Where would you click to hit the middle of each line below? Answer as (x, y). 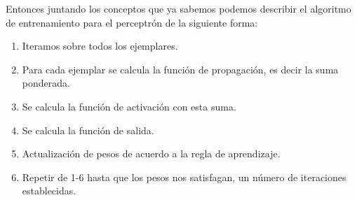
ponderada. (46, 83)
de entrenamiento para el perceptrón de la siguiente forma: (132, 22)
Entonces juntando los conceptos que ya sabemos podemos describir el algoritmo (178, 8)
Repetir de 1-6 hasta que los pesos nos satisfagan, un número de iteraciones (184, 177)
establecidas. (49, 191)
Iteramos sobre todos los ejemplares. (100, 46)
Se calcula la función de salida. (88, 130)
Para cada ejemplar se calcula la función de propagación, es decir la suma (180, 69)
